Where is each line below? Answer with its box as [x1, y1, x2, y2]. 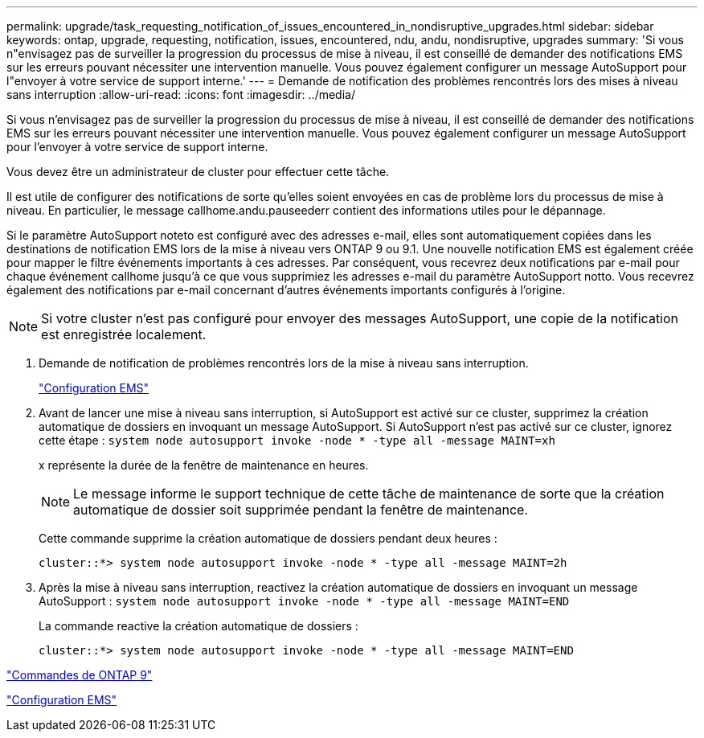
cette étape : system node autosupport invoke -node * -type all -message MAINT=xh [39, 433, 555, 447]
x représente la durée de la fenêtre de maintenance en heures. [39, 458, 369, 472]
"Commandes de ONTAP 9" [6, 668, 153, 682]
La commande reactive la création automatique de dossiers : [39, 619, 358, 633]
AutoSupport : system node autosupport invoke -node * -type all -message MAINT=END [39, 594, 570, 608]
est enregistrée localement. [41, 326, 207, 342]
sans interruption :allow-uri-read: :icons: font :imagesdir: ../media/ [6, 88, 355, 101]
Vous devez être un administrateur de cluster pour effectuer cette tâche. [6, 165, 390, 178]
